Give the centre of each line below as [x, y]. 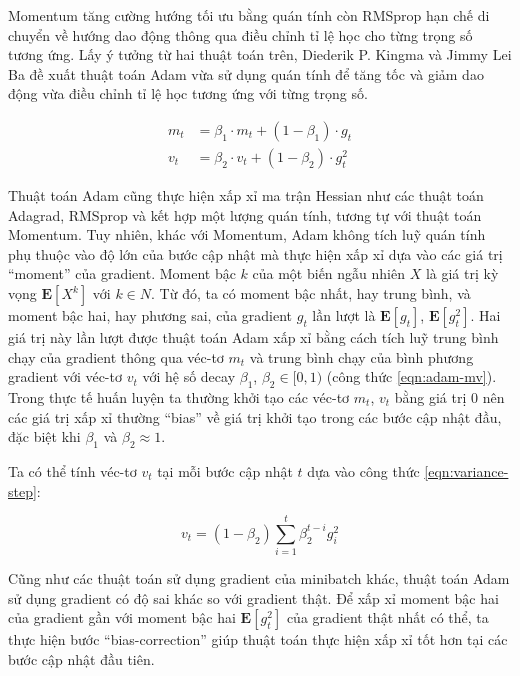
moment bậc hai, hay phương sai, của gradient [150, 315]
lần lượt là [344, 315]
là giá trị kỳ [462, 273]
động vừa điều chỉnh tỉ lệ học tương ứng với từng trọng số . [188, 93]
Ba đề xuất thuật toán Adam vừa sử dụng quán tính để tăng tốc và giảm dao [246, 73]
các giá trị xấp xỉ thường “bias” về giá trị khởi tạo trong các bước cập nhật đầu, [255, 416]
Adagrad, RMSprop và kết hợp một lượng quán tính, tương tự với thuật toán [245, 214]
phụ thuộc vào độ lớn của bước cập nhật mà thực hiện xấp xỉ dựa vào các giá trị [255, 253]
